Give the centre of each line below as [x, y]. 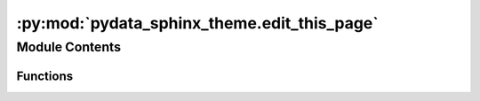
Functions [45, 76]
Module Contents [69, 47]
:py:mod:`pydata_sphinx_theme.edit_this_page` [197, 23]
